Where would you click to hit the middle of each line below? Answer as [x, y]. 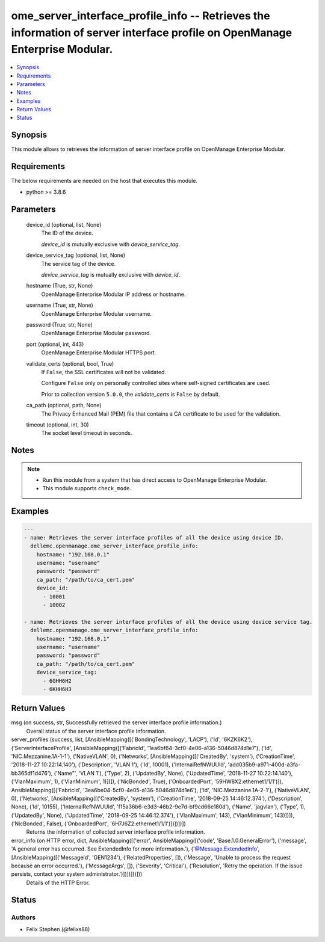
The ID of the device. [67, 233]
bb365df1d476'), [32, 773]
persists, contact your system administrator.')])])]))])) [77, 874]
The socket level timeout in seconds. [87, 433]
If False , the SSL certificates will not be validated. [104, 372]
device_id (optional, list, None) [64, 225]
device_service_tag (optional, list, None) [76, 255]
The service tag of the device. [79, 263]
